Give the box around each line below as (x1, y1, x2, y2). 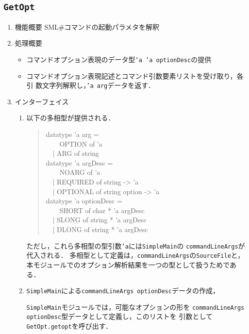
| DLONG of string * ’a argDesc (52, 224, 148, 234)
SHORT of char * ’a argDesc (59, 205, 145, 215)
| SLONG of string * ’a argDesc (52, 215, 147, 225)
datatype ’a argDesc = (46, 157, 113, 167)
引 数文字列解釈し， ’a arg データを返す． (26, 80, 155, 90)
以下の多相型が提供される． (26, 113, 115, 123)
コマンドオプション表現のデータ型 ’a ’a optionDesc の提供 (26, 54, 212, 64)
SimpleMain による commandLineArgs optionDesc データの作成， (26, 285, 219, 296)
